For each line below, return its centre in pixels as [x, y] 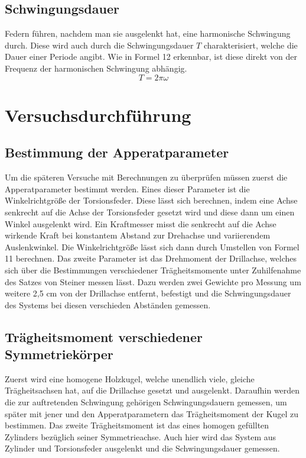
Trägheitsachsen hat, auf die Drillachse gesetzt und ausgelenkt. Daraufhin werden [152, 390]
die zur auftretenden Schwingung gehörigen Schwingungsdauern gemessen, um [146, 402]
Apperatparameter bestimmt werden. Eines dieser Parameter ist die [127, 188]
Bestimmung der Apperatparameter [117, 152]
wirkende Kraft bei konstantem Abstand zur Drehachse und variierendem [138, 235]
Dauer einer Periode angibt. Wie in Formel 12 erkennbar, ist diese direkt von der [151, 57]
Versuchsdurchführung [98, 114]
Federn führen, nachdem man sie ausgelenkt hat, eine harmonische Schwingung [148, 33]
